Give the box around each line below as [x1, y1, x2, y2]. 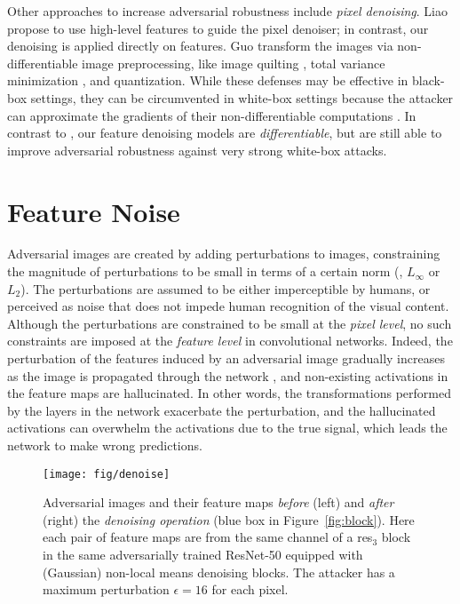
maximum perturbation [43, 580, 170, 599]
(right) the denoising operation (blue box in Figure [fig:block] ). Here [43, 510, 415, 528]
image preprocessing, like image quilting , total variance [82, 53, 385, 72]
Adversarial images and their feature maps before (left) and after [43, 493, 394, 512]
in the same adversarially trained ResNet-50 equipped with [43, 545, 363, 564]
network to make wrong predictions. [7, 436, 202, 454]
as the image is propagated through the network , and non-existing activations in [7, 366, 448, 385]
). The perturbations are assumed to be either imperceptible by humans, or [20, 279, 431, 298]
